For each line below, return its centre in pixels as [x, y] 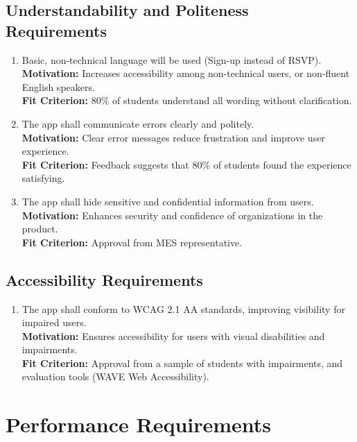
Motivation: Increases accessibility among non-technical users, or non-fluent [186, 73]
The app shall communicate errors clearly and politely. [138, 123]
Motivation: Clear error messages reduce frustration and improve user [173, 137]
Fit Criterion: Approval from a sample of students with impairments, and [182, 363]
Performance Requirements [139, 424]
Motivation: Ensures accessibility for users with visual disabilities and [173, 335]
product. [40, 229]
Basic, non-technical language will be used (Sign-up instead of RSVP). [172, 59]
